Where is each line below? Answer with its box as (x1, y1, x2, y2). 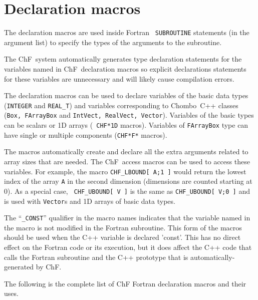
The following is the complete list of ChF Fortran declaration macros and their (4, 278, 246, 288)
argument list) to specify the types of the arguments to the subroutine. (4, 37, 222, 47)
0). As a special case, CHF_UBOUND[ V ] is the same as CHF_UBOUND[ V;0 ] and (4, 185, 250, 196)
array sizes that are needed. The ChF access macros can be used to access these (4, 156, 250, 166)
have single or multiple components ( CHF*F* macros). (4, 129, 167, 140)
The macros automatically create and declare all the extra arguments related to (4, 146, 248, 157)
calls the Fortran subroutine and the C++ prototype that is (4, 251, 188, 262)
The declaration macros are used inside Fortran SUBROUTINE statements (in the (4, 27, 249, 38)
